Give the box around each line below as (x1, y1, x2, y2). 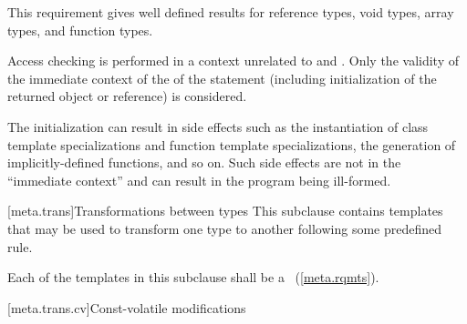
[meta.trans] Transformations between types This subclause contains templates (7, 201, 443, 220)
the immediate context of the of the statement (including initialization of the (7, 68, 437, 87)
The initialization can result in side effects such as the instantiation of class (7, 116, 429, 136)
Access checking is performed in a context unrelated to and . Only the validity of (7, 51, 459, 70)
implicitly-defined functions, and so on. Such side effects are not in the (7, 153, 401, 172)
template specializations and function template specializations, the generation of (7, 135, 456, 154)
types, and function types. (7, 20, 153, 39)
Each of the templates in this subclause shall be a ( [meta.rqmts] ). (7, 268, 379, 287)
